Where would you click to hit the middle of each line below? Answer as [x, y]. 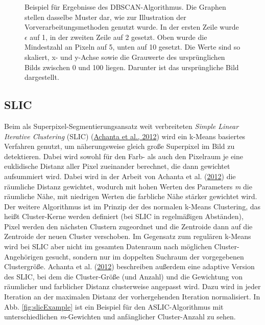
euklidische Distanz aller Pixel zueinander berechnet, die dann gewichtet [117, 166]
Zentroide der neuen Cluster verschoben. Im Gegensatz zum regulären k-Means [128, 236]
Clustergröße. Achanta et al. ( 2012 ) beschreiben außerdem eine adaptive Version [129, 266]
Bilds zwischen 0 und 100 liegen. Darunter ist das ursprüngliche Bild [132, 67]
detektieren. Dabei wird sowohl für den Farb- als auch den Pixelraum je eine [124, 156]
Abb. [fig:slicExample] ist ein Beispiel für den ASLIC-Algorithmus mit [114, 306]
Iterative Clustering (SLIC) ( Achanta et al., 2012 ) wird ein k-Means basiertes [125, 136]
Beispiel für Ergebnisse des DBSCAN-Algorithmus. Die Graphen [125, 7]
